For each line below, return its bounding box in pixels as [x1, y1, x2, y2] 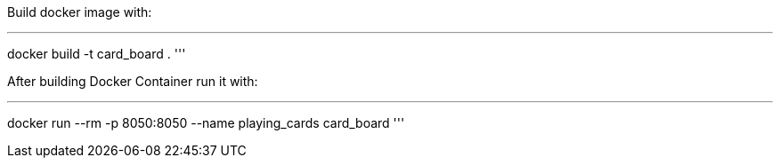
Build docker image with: [7, 4, 152, 20]
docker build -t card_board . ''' [7, 46, 186, 61]
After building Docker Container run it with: [7, 74, 258, 89]
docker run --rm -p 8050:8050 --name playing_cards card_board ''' [7, 115, 405, 130]
